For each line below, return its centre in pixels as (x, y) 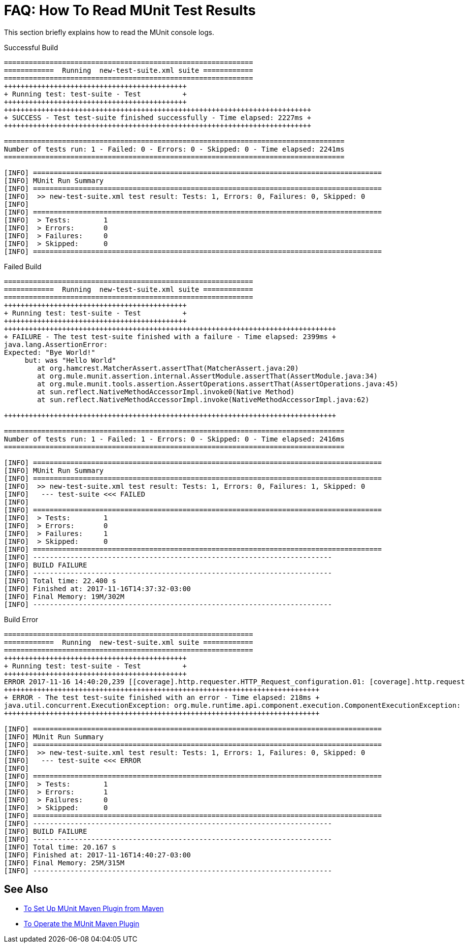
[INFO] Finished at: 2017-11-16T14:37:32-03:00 (98, 588)
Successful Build (31, 47)
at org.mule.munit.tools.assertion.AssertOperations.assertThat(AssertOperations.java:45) (218, 384)
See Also (26, 889)
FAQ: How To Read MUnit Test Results (130, 10)
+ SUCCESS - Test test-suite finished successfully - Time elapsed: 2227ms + (158, 117)
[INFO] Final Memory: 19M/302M (64, 596)
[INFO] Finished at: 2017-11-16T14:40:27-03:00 (98, 855)
